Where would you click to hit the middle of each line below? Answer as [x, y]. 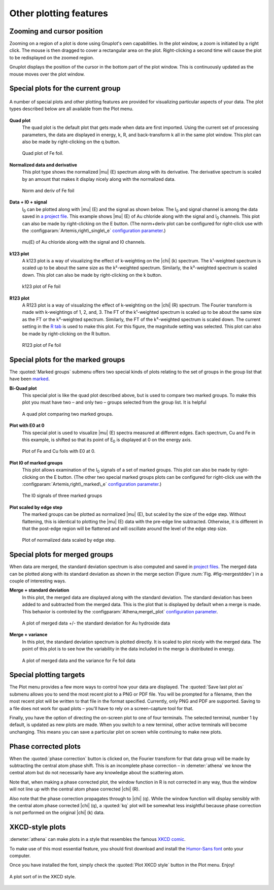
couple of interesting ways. [38, 581]
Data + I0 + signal [28, 202]
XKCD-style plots [38, 827]
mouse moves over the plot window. [47, 74]
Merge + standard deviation [39, 590]
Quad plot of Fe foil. [43, 153]
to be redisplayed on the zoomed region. [52, 57]
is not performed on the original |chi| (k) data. [57, 813]
